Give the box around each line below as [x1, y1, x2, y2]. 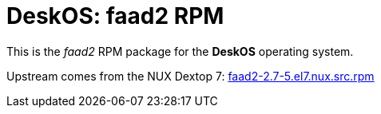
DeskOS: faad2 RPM [6, 2, 224, 29]
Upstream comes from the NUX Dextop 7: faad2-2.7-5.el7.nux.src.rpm [6, 69, 375, 83]
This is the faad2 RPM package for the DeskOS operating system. [6, 44, 354, 58]
